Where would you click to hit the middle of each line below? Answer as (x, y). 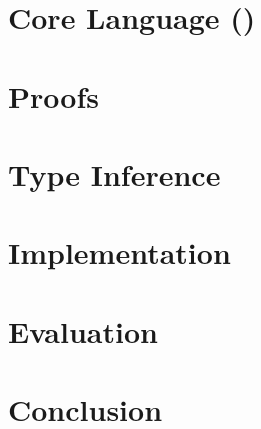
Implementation (119, 252)
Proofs (53, 95)
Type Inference (114, 173)
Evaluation (83, 330)
